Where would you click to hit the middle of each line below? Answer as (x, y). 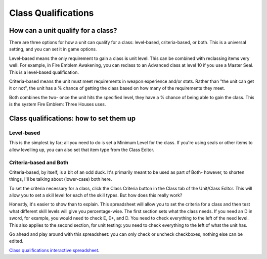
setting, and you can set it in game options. (53, 49)
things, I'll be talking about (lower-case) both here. (61, 179)
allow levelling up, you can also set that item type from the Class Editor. (82, 150)
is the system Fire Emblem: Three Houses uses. (58, 104)
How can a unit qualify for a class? (63, 30)
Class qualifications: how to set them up (72, 118)
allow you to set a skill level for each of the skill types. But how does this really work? (96, 195)
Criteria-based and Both (39, 162)
